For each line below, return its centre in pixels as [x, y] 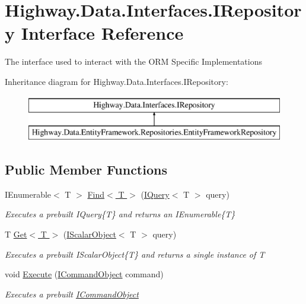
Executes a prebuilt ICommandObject [72, 294]
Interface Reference [102, 33]
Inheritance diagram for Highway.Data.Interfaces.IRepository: [117, 81]
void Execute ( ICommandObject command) [84, 274]
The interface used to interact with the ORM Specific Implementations [134, 61]
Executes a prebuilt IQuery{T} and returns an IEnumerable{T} [120, 214]
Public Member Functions [86, 170]
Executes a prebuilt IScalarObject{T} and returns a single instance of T [135, 254]
